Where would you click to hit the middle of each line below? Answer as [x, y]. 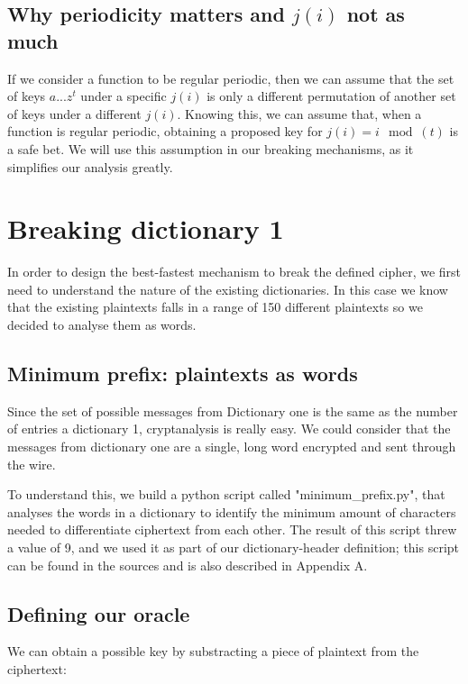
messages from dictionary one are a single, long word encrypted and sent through [232, 447]
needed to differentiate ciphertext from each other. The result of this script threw [232, 529]
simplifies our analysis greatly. [90, 166]
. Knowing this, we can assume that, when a [299, 113]
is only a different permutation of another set [331, 96]
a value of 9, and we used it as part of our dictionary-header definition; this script [234, 547]
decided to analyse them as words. [102, 325]
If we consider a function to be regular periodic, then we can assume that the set [231, 78]
